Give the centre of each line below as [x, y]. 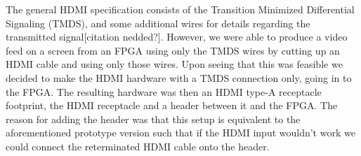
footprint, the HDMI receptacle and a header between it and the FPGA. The [172, 105]
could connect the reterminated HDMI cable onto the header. [138, 146]
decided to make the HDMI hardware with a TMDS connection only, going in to [179, 77]
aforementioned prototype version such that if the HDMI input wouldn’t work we [180, 133]
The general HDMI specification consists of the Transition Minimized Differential [180, 9]
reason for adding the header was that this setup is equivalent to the [153, 119]
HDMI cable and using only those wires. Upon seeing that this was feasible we [174, 64]
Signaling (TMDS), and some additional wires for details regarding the [158, 23]
